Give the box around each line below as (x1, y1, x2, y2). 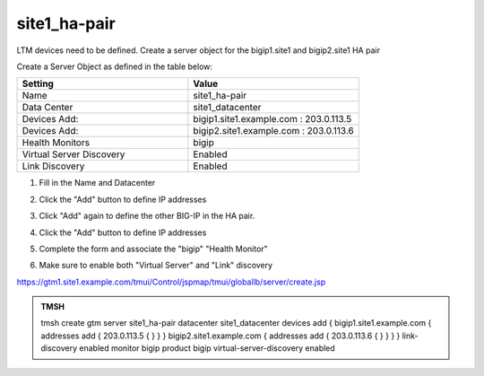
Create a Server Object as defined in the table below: (16, 61, 213, 72)
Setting (22, 77, 54, 90)
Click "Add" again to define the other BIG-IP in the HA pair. (39, 211, 255, 222)
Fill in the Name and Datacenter (39, 178, 156, 188)
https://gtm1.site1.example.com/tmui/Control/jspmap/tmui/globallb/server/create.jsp (16, 276, 326, 287)
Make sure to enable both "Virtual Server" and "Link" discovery (39, 260, 273, 271)
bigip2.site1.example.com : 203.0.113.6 (193, 125, 354, 137)
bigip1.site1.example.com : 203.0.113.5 (193, 113, 352, 126)
